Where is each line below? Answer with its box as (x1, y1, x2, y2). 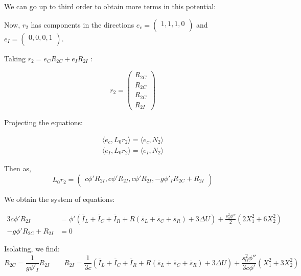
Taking (4, 53, 26, 63)
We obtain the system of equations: (4, 194, 115, 204)
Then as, (4, 163, 31, 173)
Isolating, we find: (4, 243, 60, 254)
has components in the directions (31, 19, 134, 30)
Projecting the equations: (4, 117, 83, 128)
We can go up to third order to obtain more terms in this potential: (4, 1, 216, 11)
